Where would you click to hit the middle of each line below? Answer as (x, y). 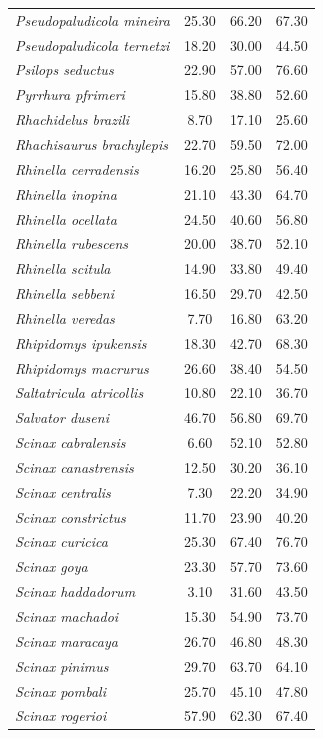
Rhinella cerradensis (77, 168)
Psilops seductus (64, 69)
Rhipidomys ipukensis (81, 342)
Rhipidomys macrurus (82, 367)
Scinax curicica (61, 541)
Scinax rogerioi (61, 715)
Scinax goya (51, 566)
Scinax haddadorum (75, 591)
